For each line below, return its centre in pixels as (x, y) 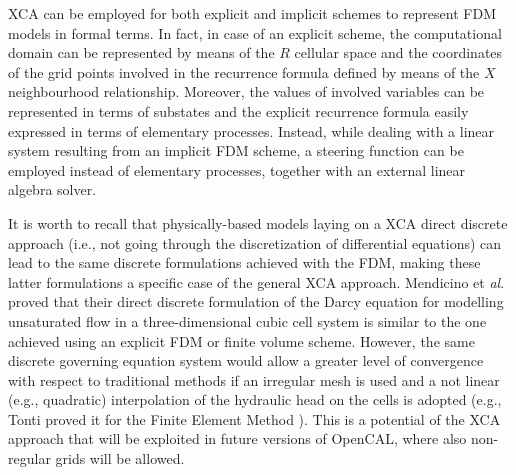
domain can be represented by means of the (141, 52)
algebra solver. (52, 189)
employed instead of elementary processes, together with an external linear (237, 169)
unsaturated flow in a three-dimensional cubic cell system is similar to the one (247, 320)
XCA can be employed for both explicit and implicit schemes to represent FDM (252, 13)
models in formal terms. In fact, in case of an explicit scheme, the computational (255, 32)
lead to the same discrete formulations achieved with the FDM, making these (244, 262)
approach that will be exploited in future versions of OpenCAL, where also (237, 438)
